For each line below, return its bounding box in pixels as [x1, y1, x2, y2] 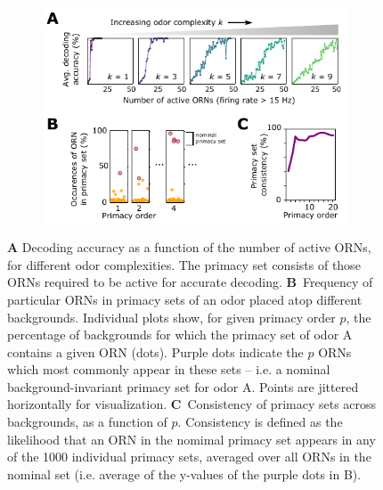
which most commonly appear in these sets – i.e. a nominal [7, 360, 330, 379]
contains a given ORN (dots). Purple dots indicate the [7, 342, 304, 361]
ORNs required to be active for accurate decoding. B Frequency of [7, 273, 373, 291]
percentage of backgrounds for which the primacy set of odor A [7, 325, 353, 344]
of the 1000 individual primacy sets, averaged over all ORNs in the [7, 447, 371, 466]
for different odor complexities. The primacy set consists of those [7, 255, 361, 274]
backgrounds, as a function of [7, 412, 167, 431]
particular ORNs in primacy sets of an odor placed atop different [7, 290, 363, 308]
